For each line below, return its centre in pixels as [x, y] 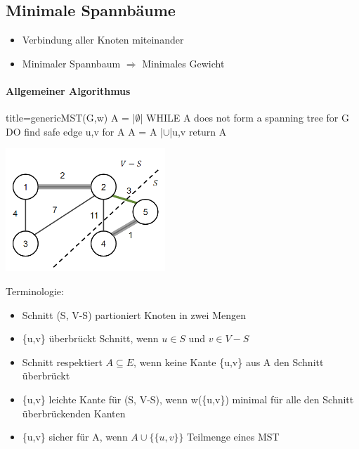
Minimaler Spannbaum [71, 63]
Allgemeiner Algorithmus [68, 90]
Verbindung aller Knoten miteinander [103, 40]
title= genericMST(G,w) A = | [71, 118]
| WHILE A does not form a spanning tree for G [245, 118]
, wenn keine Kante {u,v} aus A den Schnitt [229, 362]
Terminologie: [35, 291]
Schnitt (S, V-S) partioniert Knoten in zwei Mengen [134, 314]
